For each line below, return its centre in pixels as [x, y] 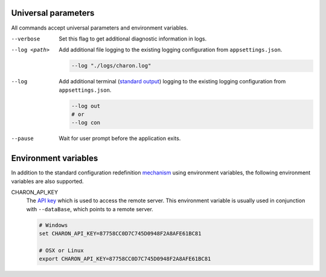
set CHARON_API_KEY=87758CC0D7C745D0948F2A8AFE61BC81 [120, 234]
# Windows [53, 225]
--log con [86, 123]
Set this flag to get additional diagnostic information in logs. [133, 39]
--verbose [26, 39]
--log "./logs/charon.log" [111, 66]
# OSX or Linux [61, 251]
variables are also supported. [47, 181]
